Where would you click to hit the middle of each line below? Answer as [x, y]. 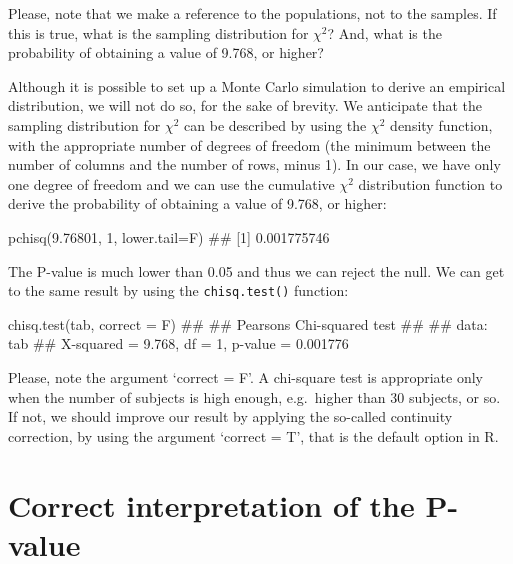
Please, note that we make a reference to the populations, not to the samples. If [252, 13]
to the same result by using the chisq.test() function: [178, 290]
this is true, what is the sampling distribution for [158, 32]
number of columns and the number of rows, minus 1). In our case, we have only [254, 164]
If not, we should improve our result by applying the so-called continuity [230, 416]
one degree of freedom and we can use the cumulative [171, 183]
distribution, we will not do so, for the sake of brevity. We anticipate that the [245, 105]
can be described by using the [275, 124]
